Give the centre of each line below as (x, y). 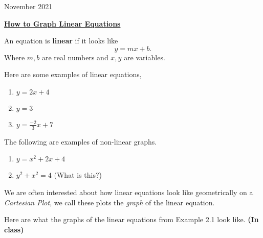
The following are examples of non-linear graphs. (81, 141)
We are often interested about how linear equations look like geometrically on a (129, 192)
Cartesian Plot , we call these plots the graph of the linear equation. (109, 202)
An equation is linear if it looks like (61, 41)
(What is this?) (78, 175)
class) (14, 229)
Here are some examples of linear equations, (73, 74)
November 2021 (28, 6)
